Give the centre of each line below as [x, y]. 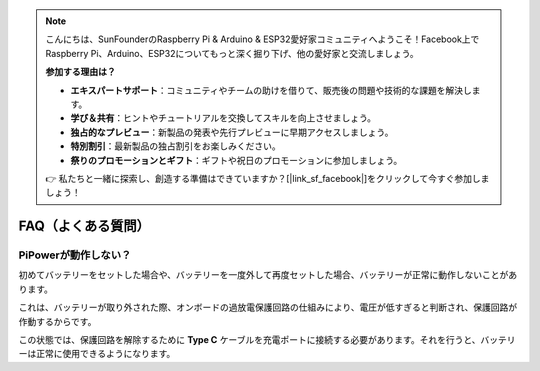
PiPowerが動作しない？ [75, 255]
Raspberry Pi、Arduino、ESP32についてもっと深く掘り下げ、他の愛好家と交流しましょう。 [232, 53]
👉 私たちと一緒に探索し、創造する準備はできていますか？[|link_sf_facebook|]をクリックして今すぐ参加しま [267, 178]
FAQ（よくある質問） [84, 226]
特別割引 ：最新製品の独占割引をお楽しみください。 [175, 146]
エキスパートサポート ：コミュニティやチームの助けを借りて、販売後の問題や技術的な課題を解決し [271, 90]
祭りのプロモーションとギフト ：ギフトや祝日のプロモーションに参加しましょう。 [236, 160]
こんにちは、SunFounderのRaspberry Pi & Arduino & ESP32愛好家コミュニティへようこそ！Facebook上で [262, 39]
